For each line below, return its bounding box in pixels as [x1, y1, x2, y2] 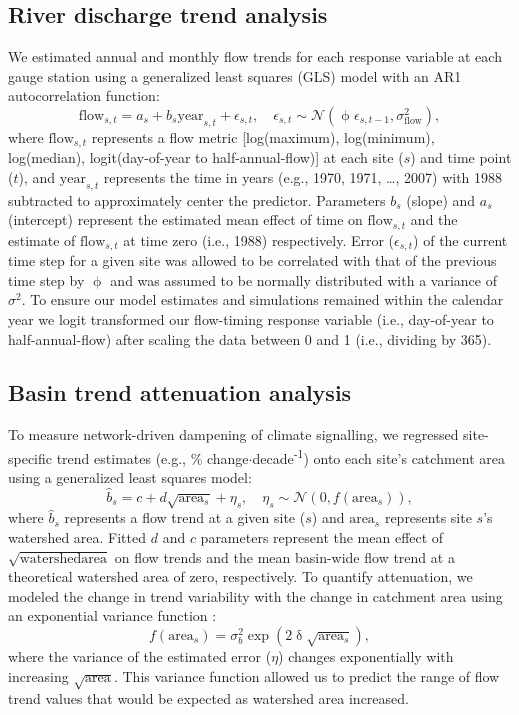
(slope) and [406, 189, 476, 210]
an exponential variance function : [8, 605, 217, 626]
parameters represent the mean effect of [200, 526, 444, 547]
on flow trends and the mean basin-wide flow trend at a [114, 546, 455, 567]
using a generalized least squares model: [8, 467, 252, 488]
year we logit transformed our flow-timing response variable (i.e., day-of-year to [8, 308, 494, 329]
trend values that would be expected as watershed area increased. [8, 688, 409, 709]
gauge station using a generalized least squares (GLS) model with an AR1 [8, 65, 462, 86]
